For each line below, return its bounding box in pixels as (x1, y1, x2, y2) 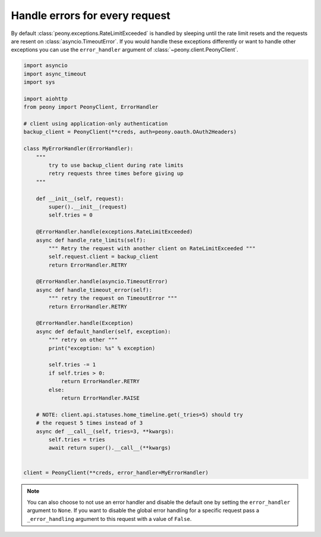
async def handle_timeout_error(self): (36, 286, 153, 293)
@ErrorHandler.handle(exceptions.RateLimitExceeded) (36, 229, 193, 235)
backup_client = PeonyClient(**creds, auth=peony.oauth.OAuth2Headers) (23, 128, 237, 135)
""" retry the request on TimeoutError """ (48, 295, 178, 302)
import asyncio (23, 62, 68, 69)
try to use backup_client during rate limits (48, 162, 184, 169)
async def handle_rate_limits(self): (36, 236, 146, 244)
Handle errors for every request (11, 9, 171, 22)
